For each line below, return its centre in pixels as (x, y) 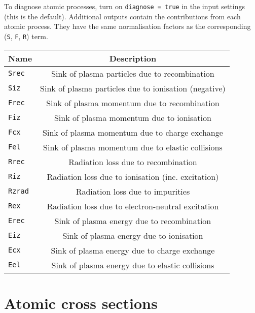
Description (133, 58)
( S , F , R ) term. (26, 36)
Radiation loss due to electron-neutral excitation (133, 206)
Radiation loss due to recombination (133, 162)
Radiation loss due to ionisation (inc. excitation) (133, 176)
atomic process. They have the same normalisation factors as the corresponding (128, 26)
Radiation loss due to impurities (133, 191)
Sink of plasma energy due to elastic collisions (133, 265)
